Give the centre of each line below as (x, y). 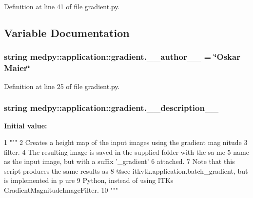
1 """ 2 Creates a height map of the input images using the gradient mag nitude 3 (126, 142)
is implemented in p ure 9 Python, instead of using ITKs (89, 180)
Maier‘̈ (17, 68)
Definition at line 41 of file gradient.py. (62, 6)
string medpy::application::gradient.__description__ (111, 108)
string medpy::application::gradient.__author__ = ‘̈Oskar (122, 57)
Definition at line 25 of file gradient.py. (62, 86)
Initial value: (26, 126)
